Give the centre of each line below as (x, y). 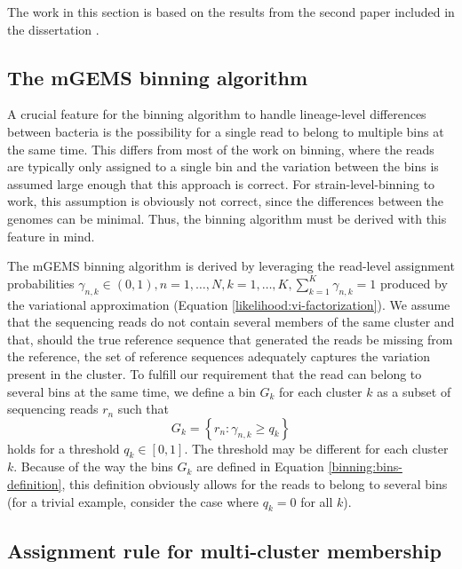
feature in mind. (51, 236)
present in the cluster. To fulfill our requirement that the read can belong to (215, 373)
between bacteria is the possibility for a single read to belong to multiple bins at (226, 131)
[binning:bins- (365, 466)
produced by (414, 283)
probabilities (41, 283)
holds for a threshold (64, 448)
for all (317, 501)
